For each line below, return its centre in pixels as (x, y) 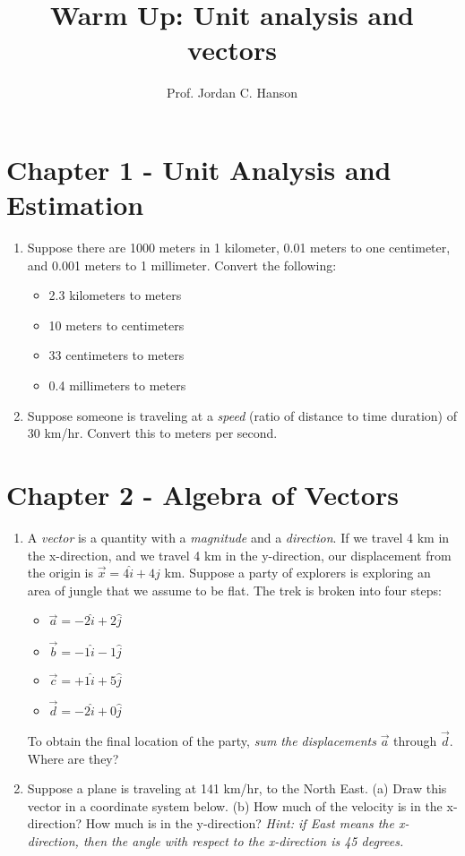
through (415, 740)
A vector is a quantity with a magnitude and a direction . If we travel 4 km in (238, 537)
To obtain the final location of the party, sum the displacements (202, 740)
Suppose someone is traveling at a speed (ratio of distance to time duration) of (242, 415)
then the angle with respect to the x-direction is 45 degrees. (243, 840)
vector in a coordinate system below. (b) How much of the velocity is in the (235, 805)
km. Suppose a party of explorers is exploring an (297, 573)
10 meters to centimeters (116, 325)
